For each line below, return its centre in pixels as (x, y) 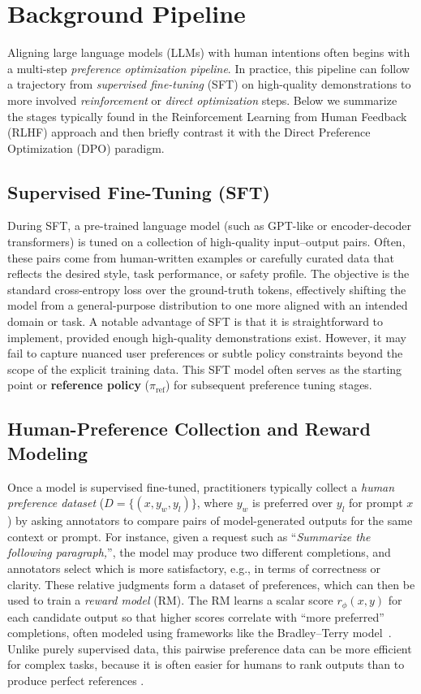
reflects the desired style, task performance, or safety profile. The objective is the (208, 273)
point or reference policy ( (79, 385)
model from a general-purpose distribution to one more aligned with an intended (208, 305)
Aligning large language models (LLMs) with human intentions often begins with (209, 52)
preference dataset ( (56, 503)
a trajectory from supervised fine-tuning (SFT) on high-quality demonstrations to (209, 84)
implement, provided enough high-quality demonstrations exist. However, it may (207, 337)
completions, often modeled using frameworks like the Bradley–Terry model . (200, 633)
